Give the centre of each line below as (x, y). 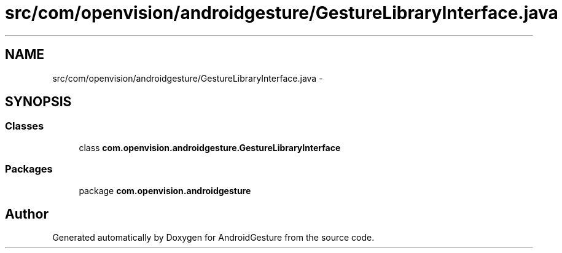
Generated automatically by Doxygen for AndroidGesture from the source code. (213, 238)
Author (27, 214)
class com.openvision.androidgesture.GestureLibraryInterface (210, 147)
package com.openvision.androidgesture (165, 190)
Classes (25, 126)
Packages (29, 169)
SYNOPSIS (38, 102)
